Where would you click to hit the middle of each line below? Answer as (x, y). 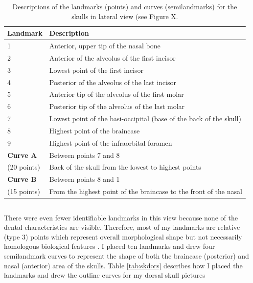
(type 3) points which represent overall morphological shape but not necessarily (123, 236)
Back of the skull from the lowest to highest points (125, 167)
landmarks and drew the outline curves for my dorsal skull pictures (104, 275)
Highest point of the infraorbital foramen (111, 142)
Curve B (22, 179)
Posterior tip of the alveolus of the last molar (117, 106)
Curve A (22, 155)
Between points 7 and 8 (84, 155)
